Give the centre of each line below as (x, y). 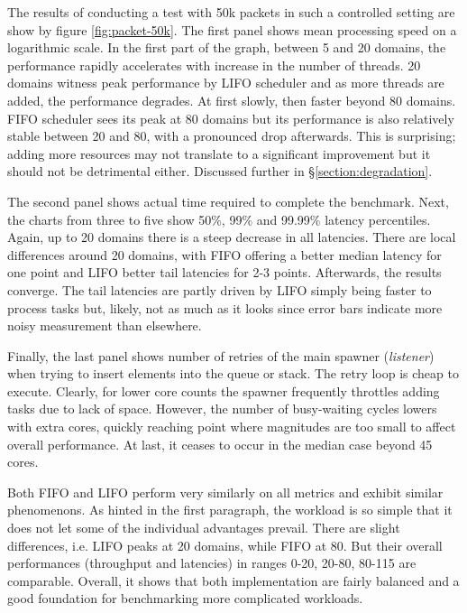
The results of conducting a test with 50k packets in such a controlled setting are (231, 12)
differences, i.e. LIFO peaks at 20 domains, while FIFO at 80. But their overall (225, 545)
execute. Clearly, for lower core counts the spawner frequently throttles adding (224, 390)
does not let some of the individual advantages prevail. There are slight (204, 528)
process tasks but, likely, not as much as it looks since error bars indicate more (225, 307)
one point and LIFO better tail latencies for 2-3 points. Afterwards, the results (224, 272)
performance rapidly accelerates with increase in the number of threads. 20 (214, 65)
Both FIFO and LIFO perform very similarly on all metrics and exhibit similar (225, 492)
